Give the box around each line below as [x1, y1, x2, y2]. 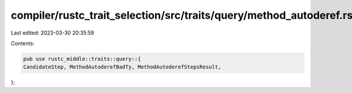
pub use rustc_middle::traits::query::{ [23, 56, 141, 62]
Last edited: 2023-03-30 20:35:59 [11, 29, 94, 36]
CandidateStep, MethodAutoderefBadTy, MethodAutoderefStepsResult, [23, 64, 222, 70]
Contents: [11, 40, 35, 47]
